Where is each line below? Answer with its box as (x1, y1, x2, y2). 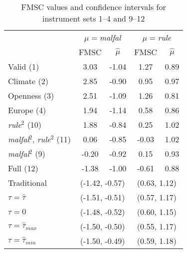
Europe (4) (8, 104, 46, 116)
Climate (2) (8, 75, 48, 87)
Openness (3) (8, 90, 54, 101)
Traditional (8, 177, 47, 188)
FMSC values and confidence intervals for (21, 1, 166, 13)
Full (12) (8, 162, 38, 174)
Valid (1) (8, 61, 39, 72)
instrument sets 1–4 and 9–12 (42, 13, 145, 24)
